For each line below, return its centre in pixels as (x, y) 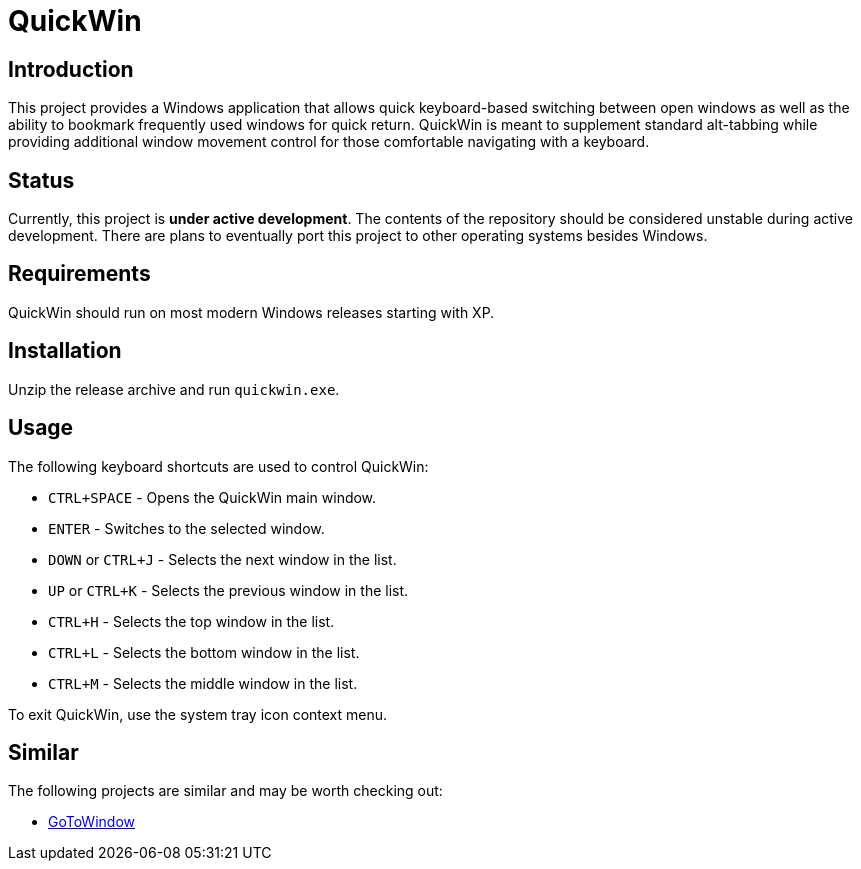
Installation (65, 351)
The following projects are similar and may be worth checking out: (225, 791)
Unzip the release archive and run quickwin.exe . (174, 389)
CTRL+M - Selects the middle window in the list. (203, 683)
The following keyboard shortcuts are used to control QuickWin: (218, 466)
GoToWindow (92, 822)
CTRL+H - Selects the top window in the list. (191, 621)
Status (41, 180)
